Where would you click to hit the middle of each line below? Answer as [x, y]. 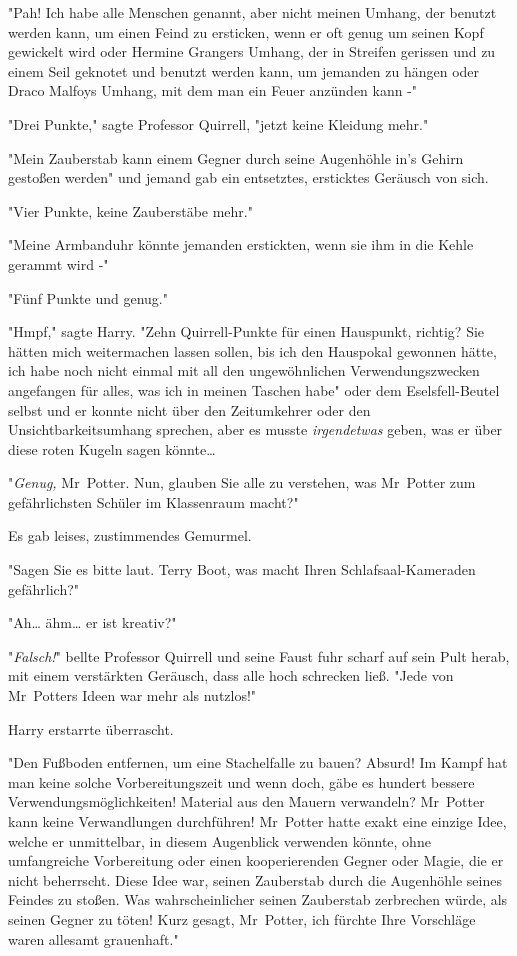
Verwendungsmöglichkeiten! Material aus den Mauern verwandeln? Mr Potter [246, 801]
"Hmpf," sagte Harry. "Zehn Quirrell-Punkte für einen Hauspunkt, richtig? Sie [246, 331]
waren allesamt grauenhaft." [93, 938]
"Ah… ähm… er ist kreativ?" [92, 622]
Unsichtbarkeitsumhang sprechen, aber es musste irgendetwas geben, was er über [255, 429]
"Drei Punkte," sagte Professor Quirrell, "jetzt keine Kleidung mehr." [218, 123]
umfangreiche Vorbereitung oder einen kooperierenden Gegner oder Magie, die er [256, 860]
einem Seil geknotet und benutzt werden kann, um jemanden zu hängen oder [244, 70]
